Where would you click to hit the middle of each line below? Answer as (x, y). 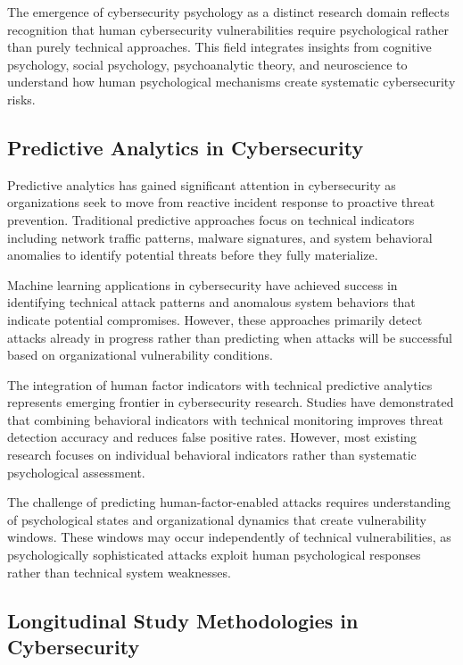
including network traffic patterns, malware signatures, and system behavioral (220, 237)
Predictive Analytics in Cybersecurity (186, 147)
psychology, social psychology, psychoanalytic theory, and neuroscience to (207, 64)
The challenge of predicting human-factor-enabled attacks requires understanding (229, 502)
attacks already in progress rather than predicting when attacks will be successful (230, 337)
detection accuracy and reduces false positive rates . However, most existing (212, 437)
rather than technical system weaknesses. (119, 572)
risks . (21, 99)
